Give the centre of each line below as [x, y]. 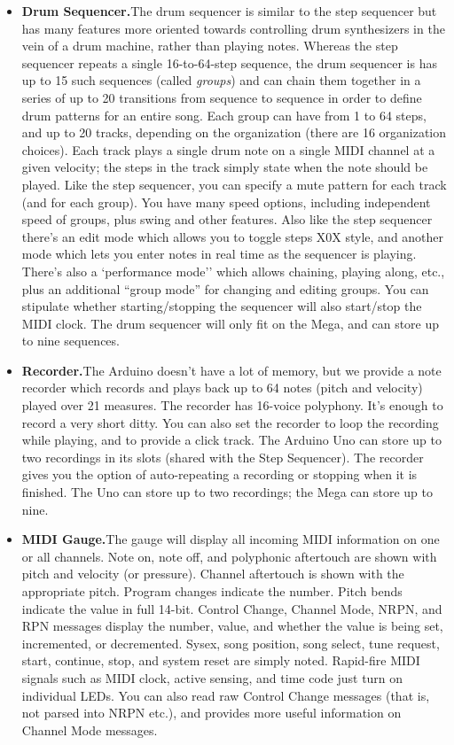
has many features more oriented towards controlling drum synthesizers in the [233, 28]
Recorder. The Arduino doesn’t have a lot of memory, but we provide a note [231, 370]
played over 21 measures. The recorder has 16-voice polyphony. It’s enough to [232, 405]
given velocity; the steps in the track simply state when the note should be [225, 167]
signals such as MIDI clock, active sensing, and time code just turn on [212, 677]
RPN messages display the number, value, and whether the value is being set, [232, 626]
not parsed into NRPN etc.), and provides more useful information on [211, 713]
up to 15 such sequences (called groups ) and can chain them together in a [221, 80]
